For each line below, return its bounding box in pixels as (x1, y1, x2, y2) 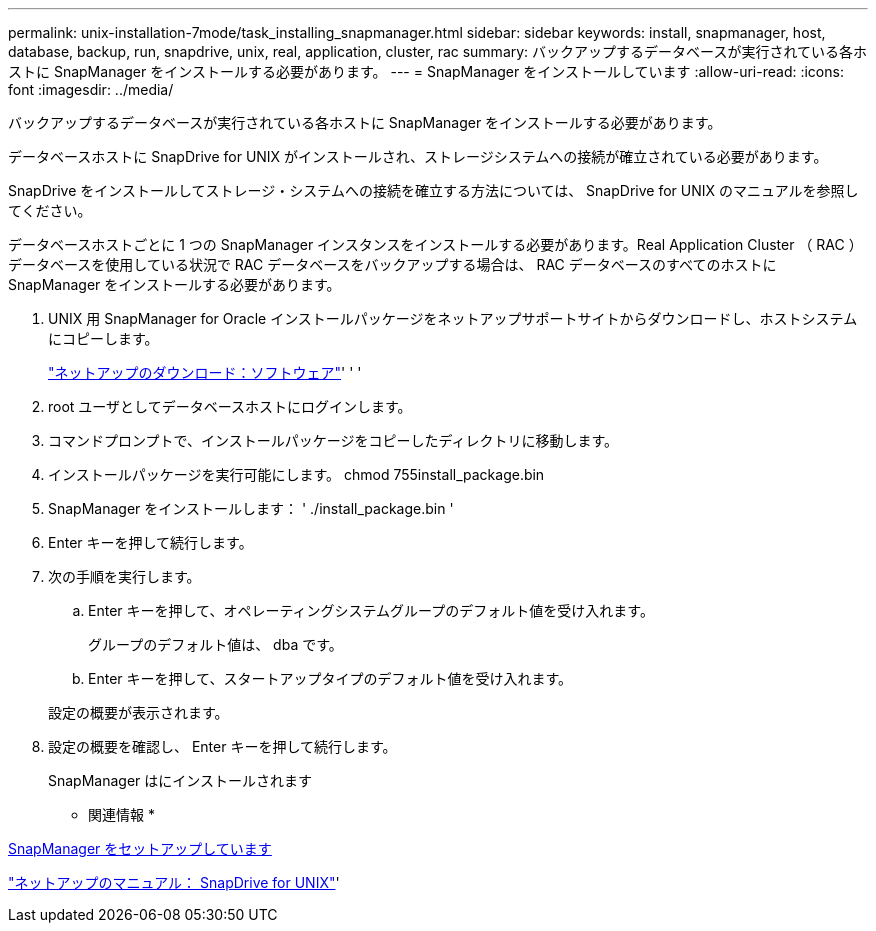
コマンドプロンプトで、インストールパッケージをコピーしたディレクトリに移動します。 (48, 432, 619, 449)
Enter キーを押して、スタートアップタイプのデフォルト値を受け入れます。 (88, 670, 572, 687)
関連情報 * (88, 806, 155, 823)
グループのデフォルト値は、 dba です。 (88, 636, 343, 653)
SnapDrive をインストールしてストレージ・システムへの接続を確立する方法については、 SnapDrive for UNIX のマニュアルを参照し (8, 182, 859, 199)
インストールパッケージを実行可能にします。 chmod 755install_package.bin (48, 466, 545, 483)
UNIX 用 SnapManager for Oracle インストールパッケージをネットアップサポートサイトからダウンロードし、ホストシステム (48, 310, 858, 327)
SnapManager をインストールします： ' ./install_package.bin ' (48, 500, 454, 517)
